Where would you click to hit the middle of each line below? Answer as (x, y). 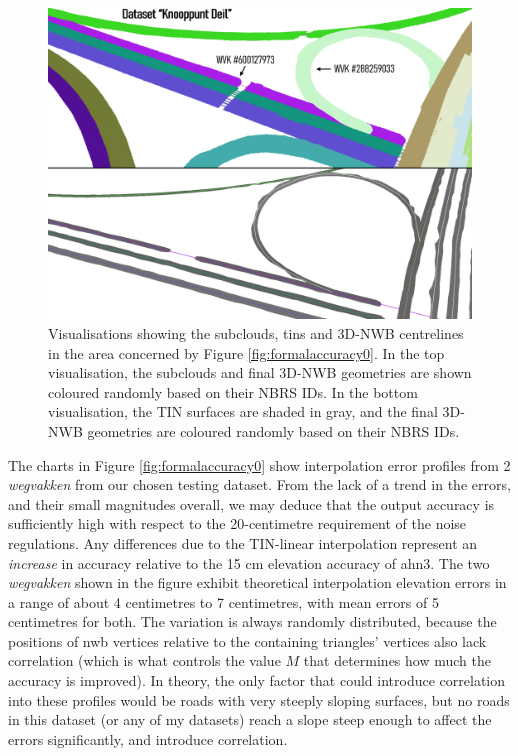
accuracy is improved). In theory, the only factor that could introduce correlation (256, 680)
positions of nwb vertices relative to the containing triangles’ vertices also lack (247, 640)
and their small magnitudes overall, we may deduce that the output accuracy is (251, 503)
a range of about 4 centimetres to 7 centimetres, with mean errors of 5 (223, 601)
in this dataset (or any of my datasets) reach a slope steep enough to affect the (250, 719)
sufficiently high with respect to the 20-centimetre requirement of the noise (237, 523)
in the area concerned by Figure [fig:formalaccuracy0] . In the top (246, 352)
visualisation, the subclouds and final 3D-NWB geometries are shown (260, 372)
